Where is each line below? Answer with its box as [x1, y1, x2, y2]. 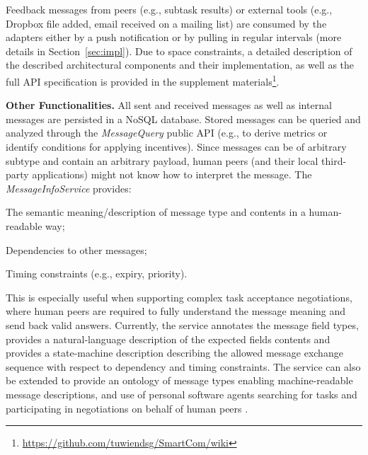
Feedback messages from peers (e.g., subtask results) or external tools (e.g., [6, 2, 333, 16]
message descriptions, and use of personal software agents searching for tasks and [6, 386, 357, 401]
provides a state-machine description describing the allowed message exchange [6, 345, 343, 360]
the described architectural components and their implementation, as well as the [6, 57, 354, 72]
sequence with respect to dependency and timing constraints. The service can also [6, 359, 361, 374]
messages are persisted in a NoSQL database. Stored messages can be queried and [6, 111, 361, 126]
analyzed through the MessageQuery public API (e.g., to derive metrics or [6, 125, 328, 140]
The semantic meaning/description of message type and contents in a [6, 205, 306, 219]
